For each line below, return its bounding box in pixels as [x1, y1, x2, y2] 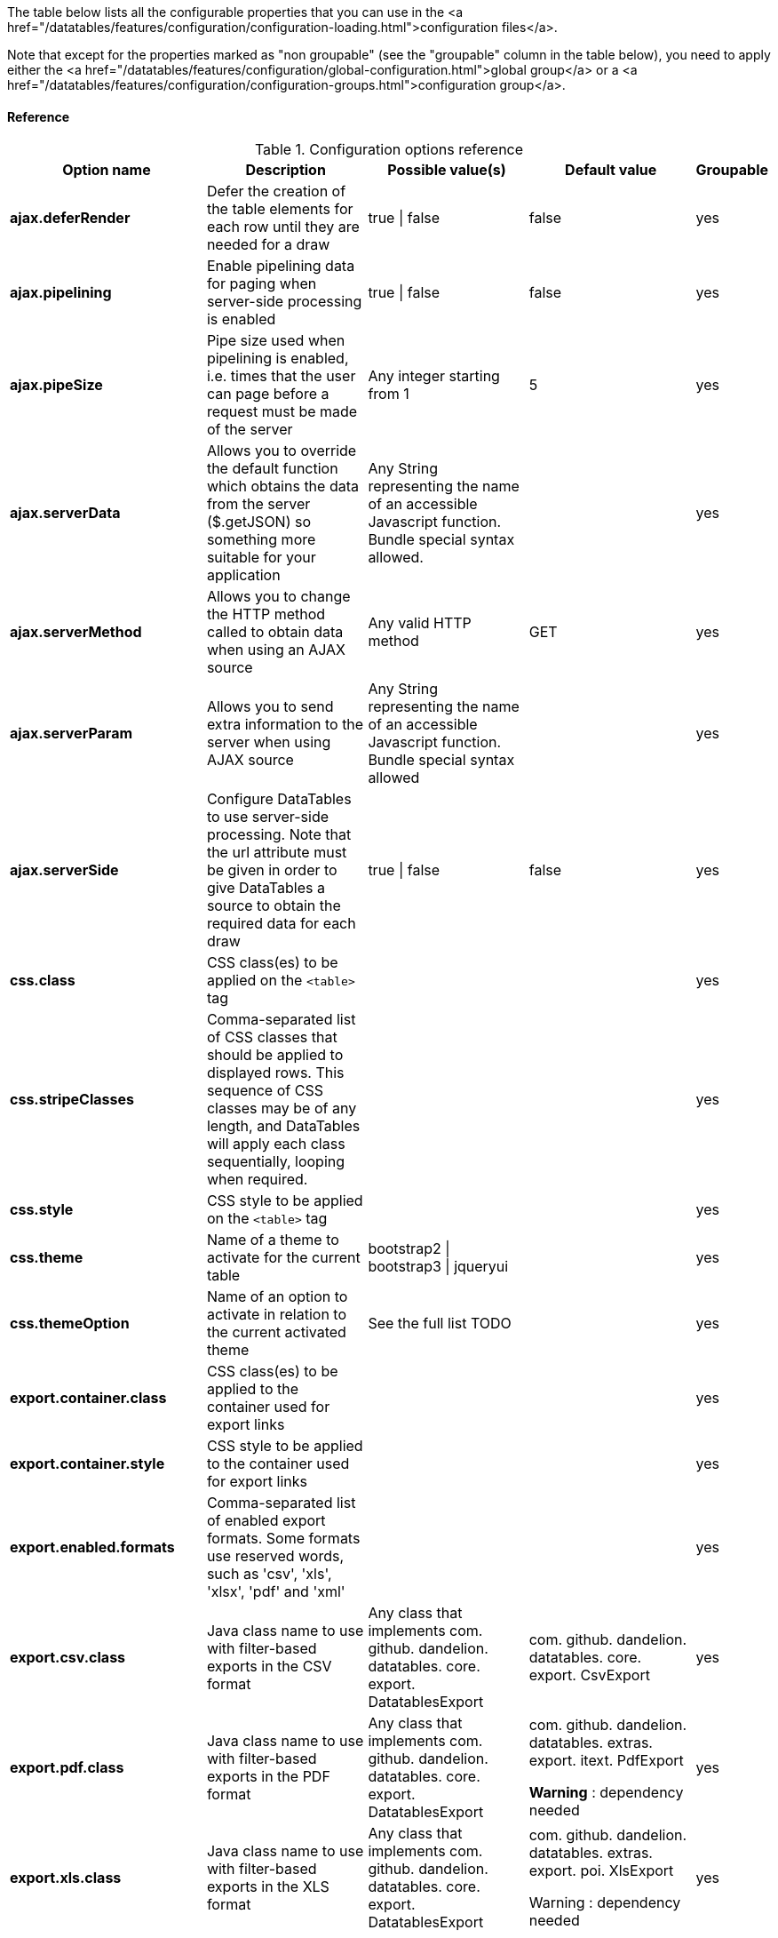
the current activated [206, 1323, 346, 1342]
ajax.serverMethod [10, 623, 142, 642]
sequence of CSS [206, 1081, 323, 1100]
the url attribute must [206, 843, 347, 862]
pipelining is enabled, [206, 349, 349, 368]
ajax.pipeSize [10, 376, 103, 395]
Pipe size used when [206, 331, 345, 350]
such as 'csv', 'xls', [206, 1565, 332, 1583]
